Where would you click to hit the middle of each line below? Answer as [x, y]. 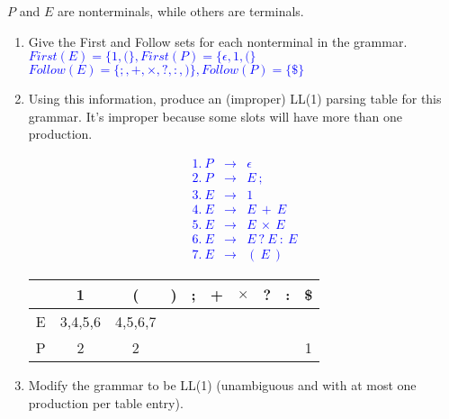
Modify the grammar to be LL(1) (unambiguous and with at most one [222, 385]
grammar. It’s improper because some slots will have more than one [215, 116]
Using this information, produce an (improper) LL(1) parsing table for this [235, 99]
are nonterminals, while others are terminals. [180, 11]
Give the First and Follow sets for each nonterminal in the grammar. [218, 41]
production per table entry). [106, 402]
